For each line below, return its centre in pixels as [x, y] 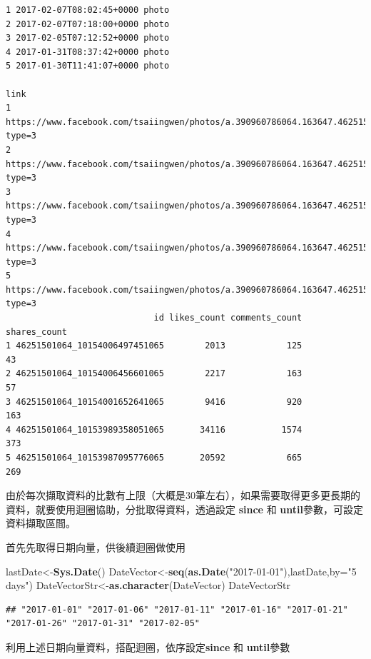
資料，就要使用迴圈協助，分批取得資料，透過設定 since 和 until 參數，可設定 [184, 509]
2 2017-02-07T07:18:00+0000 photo [88, 24]
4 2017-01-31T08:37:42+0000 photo [88, 52]
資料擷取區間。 [41, 523]
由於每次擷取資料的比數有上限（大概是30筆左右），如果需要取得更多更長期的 [183, 495]
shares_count [36, 332]
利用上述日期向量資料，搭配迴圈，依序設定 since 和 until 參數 [148, 647]
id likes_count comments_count [228, 318]
